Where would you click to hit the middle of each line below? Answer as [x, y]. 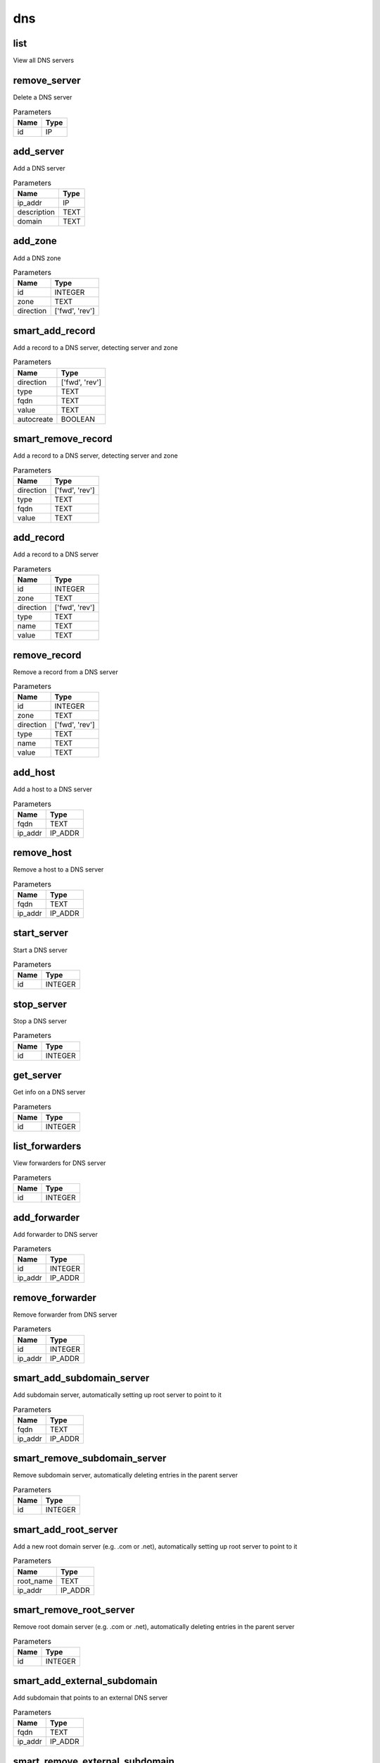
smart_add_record [54, 330]
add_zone [35, 241]
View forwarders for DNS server [59, 1163]
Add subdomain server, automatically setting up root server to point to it [117, 1395]
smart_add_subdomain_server [81, 1378]
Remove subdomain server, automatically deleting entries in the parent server [126, 1475]
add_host [34, 772]
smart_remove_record [63, 439]
